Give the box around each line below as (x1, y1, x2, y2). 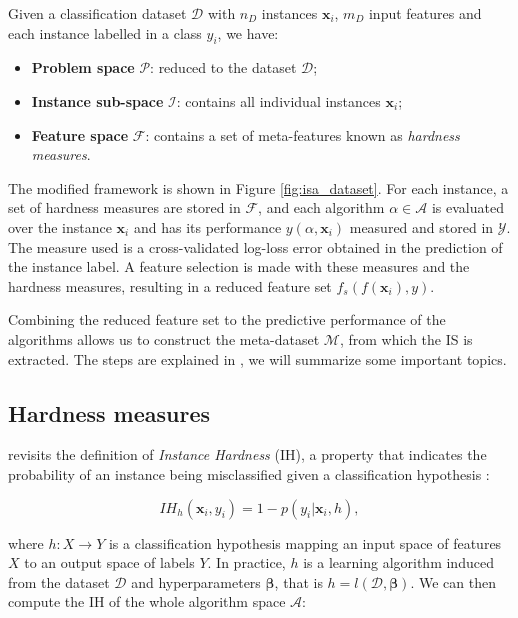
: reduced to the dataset (150, 57, 297, 78)
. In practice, (207, 552, 286, 573)
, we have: (217, 22, 279, 43)
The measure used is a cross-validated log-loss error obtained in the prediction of (8, 236, 503, 257)
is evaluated (431, 197, 504, 218)
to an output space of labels (24, 552, 195, 573)
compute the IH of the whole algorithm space (8, 591, 286, 612)
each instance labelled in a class (8, 22, 202, 43)
